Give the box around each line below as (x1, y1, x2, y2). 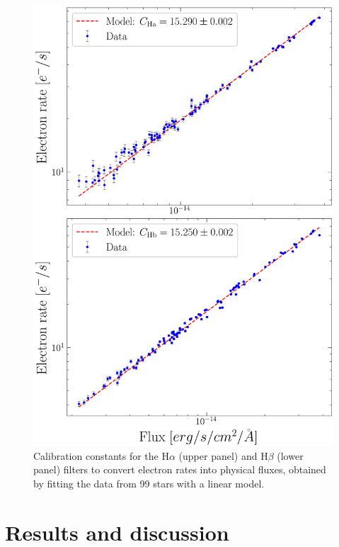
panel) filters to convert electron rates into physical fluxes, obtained (33, 462, 326, 477)
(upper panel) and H (178, 448, 268, 463)
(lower (277, 448, 304, 463)
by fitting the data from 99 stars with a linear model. (33, 475, 265, 490)
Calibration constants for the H (33, 448, 169, 463)
